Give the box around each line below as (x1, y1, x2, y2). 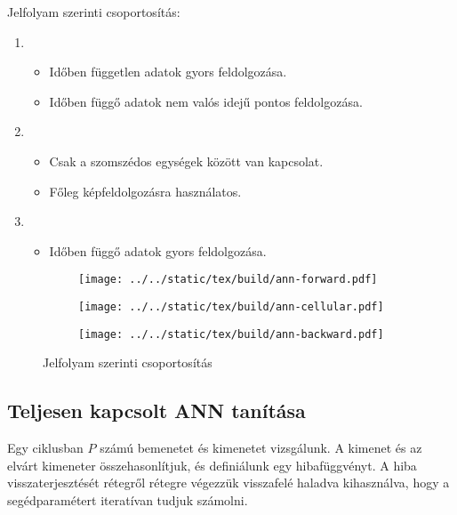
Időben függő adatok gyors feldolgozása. (49, 241, 267, 260)
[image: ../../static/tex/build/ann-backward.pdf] (78, 327, 384, 341)
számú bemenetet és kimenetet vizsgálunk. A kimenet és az (100, 439, 422, 457)
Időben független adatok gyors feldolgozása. (49, 62, 287, 81)
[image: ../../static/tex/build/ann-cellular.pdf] (78, 301, 384, 313)
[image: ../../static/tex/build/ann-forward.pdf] (78, 273, 378, 286)
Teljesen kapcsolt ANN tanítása (7, 397, 306, 424)
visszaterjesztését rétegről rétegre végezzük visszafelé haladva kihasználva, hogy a (7, 473, 450, 492)
